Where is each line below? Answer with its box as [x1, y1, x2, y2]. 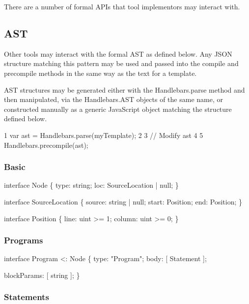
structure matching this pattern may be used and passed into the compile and [4, 58, 239, 68]
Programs [4, 234, 43, 246]
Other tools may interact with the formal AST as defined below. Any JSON [4, 48, 232, 59]
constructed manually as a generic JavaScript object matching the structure [4, 103, 232, 114]
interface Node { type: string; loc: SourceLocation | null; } [4, 180, 179, 190]
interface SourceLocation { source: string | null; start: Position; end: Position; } [4, 196, 243, 206]
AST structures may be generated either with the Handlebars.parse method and [4, 84, 245, 95]
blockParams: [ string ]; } [4, 270, 80, 280]
